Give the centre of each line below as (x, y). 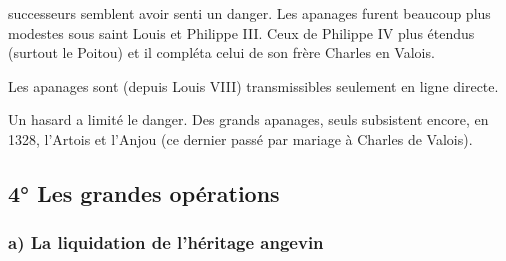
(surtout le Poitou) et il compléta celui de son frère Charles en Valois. (221, 52)
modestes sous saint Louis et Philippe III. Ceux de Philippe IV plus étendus (241, 32)
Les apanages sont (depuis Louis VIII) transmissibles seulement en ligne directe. (253, 85)
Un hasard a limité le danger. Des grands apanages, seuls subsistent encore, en (248, 119)
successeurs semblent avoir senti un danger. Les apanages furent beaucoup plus (249, 13)
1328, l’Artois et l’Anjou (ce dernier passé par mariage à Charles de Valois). (240, 138)
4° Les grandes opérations (144, 192)
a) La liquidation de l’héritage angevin (166, 242)
